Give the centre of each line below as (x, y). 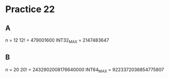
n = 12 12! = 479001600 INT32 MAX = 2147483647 (57, 41)
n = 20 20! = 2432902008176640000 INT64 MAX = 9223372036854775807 (85, 70)
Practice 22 (30, 9)
